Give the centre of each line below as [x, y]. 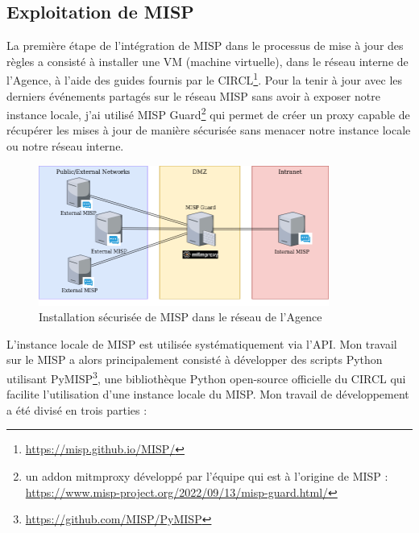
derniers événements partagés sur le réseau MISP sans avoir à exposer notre [193, 95]
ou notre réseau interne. [65, 146]
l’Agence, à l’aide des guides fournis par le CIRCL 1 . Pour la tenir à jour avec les [205, 79]
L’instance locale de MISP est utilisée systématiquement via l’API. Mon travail [202, 343]
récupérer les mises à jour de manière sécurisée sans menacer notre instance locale [209, 130]
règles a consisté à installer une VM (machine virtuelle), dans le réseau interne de [207, 61]
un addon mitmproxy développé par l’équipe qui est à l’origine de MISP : [207, 476]
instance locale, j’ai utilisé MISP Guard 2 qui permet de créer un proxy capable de [208, 113]
